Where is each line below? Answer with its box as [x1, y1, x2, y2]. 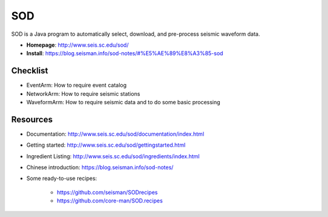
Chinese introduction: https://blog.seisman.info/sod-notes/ [26, 164, 174, 171]
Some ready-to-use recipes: [26, 175, 97, 182]
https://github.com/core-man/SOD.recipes [56, 197, 163, 204]
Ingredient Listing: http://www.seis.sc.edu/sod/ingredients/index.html [26, 152, 200, 160]
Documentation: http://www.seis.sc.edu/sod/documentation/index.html [26, 130, 205, 138]
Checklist [11, 65, 49, 76]
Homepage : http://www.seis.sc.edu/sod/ [26, 41, 129, 48]
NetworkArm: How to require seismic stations [26, 90, 140, 97]
